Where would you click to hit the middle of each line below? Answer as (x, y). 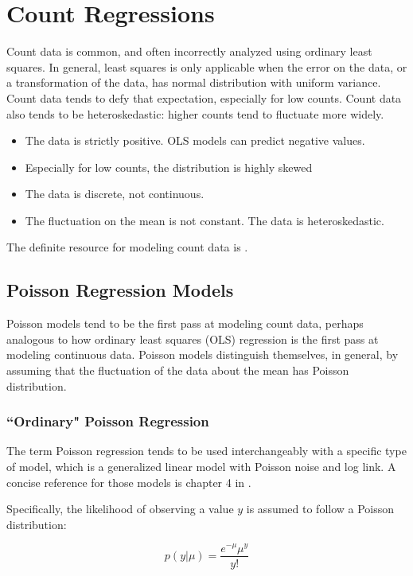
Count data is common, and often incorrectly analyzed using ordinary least (189, 51)
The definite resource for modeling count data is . (127, 247)
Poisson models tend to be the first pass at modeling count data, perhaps (185, 323)
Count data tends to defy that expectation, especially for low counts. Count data (204, 97)
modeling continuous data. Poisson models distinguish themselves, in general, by (203, 354)
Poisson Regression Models (120, 290)
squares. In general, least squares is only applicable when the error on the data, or (207, 66)
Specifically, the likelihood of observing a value (120, 509)
